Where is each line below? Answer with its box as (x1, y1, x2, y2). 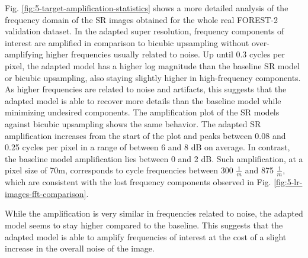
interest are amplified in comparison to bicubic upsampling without (5, 36, 249, 49)
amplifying (5, 48, 43, 60)
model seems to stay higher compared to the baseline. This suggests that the (5, 218, 283, 231)
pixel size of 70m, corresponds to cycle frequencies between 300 (5, 164, 233, 176)
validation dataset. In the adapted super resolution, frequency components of (5, 25, 284, 37)
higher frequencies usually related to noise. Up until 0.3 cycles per (46, 48, 285, 60)
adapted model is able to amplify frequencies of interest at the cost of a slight (5, 230, 287, 243)
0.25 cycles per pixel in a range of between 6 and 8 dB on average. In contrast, (5, 141, 290, 153)
